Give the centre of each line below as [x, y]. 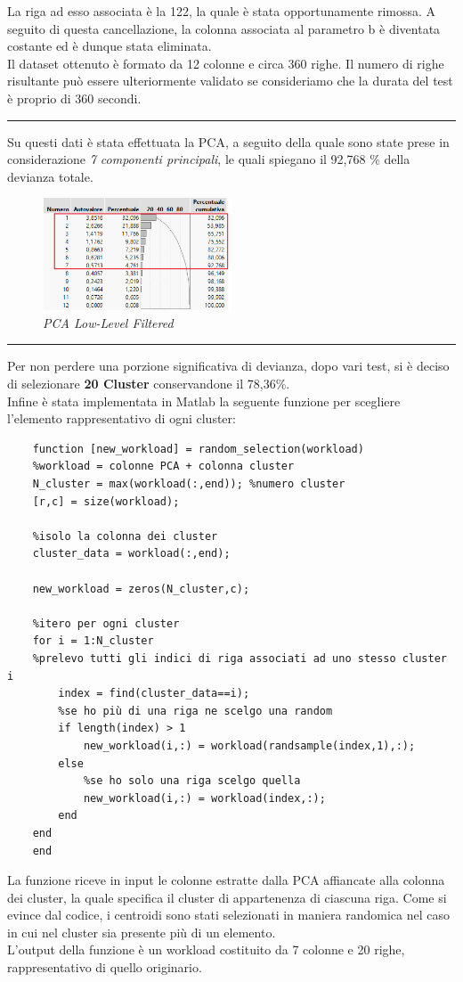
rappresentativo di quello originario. [105, 967]
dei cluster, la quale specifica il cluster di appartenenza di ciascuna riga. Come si [227, 897]
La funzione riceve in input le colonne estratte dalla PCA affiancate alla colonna [226, 880]
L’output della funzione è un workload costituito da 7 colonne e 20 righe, [206, 949]
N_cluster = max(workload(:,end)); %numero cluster [189, 484]
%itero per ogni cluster [106, 623]
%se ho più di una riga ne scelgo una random [195, 711]
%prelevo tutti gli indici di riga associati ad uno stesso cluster [240, 658]
